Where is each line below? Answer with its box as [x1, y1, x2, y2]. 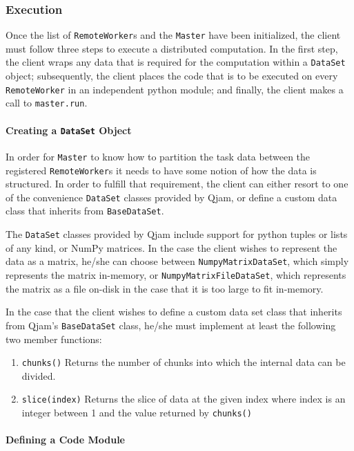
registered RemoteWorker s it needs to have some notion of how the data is [6, 163, 317, 177]
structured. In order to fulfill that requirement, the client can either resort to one [6, 176, 348, 191]
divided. [21, 368, 56, 383]
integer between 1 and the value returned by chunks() [21, 405, 252, 420]
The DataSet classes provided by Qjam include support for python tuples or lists [6, 227, 348, 241]
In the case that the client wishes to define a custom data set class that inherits [6, 304, 342, 319]
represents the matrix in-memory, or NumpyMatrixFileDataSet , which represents [6, 268, 346, 282]
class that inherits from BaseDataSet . [6, 203, 164, 218]
